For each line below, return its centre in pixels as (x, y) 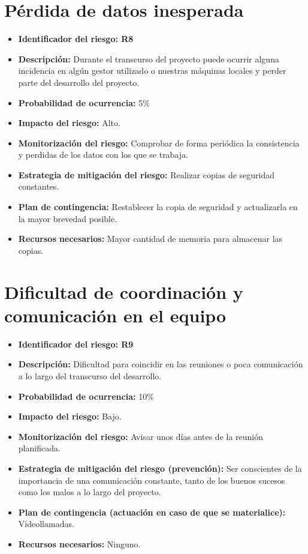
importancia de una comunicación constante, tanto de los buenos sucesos (152, 480)
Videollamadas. (46, 524)
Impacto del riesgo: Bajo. (70, 416)
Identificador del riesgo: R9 (76, 344)
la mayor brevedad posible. (68, 218)
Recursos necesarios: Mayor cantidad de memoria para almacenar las (150, 239)
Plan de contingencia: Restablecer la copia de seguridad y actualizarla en (158, 207)
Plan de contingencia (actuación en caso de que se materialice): (152, 512)
